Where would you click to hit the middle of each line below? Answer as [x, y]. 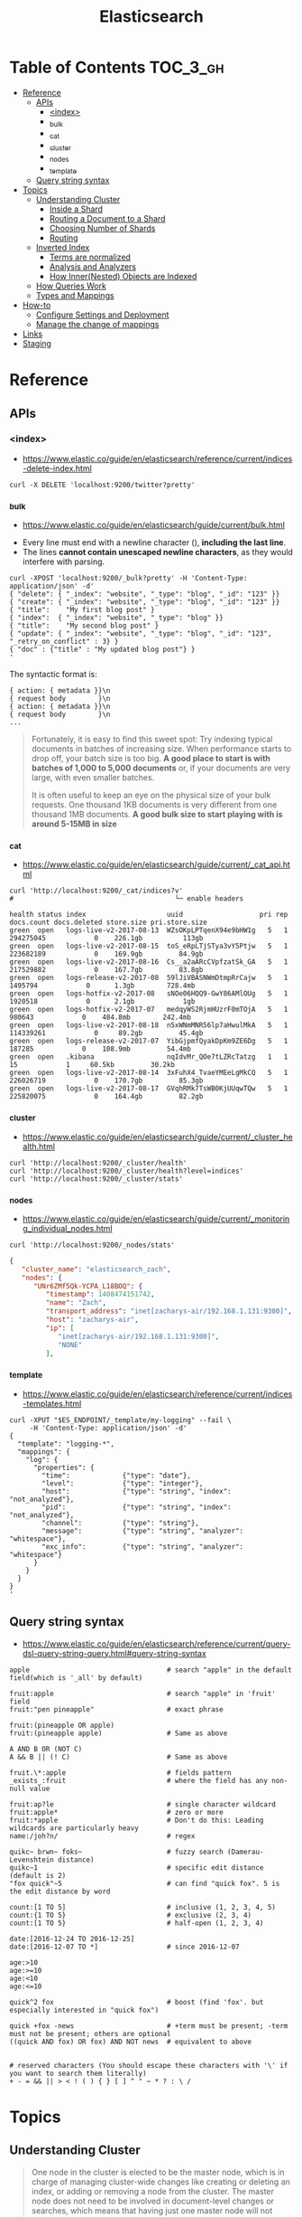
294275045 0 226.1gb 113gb [106, 939]
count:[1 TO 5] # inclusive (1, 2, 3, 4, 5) [143, 1907]
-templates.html [52, 1403]
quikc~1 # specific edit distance [137, 1868]
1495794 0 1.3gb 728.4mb [102, 986]
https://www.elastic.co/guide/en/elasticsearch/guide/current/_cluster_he [157, 1137]
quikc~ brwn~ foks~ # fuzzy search [116, 1852]
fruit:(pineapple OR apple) [62, 1725]
